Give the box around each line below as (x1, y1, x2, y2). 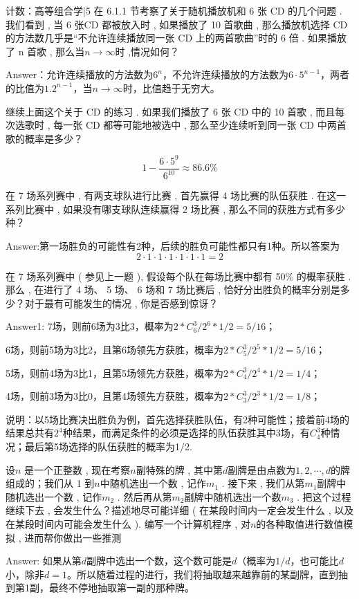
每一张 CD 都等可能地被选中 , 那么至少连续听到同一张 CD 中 (53, 118, 327, 132)
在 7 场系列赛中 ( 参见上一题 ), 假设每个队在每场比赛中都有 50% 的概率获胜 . (6, 268, 351, 283)
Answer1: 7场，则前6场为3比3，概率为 (6, 319, 174, 333)
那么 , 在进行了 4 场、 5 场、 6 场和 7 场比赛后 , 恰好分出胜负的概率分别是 (6, 282, 340, 297)
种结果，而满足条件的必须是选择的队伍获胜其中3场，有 (62, 425, 310, 440)
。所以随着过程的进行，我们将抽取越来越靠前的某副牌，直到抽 (66, 566, 348, 581)
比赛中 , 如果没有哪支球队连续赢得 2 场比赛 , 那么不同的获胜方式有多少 (24, 201, 345, 216)
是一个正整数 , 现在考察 (24, 462, 131, 477)
